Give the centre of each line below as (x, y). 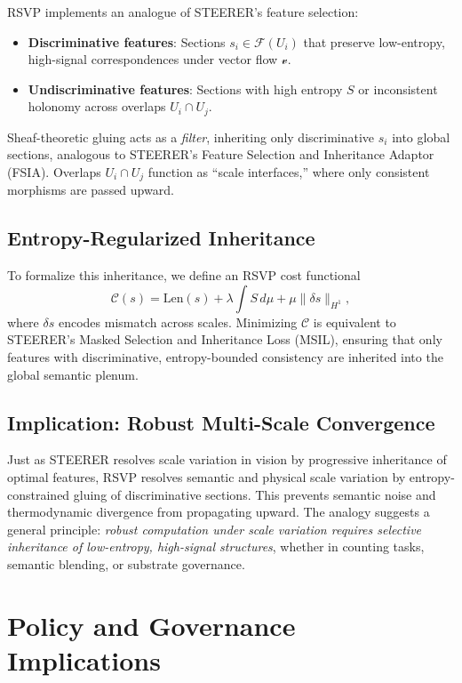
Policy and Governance (151, 625)
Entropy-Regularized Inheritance (161, 238)
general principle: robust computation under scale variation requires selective (215, 529)
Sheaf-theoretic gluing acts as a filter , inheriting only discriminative (191, 137)
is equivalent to (354, 321)
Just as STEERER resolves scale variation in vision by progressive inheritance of (227, 459)
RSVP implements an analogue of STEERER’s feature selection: (183, 12)
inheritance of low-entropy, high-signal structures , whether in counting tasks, (216, 546)
